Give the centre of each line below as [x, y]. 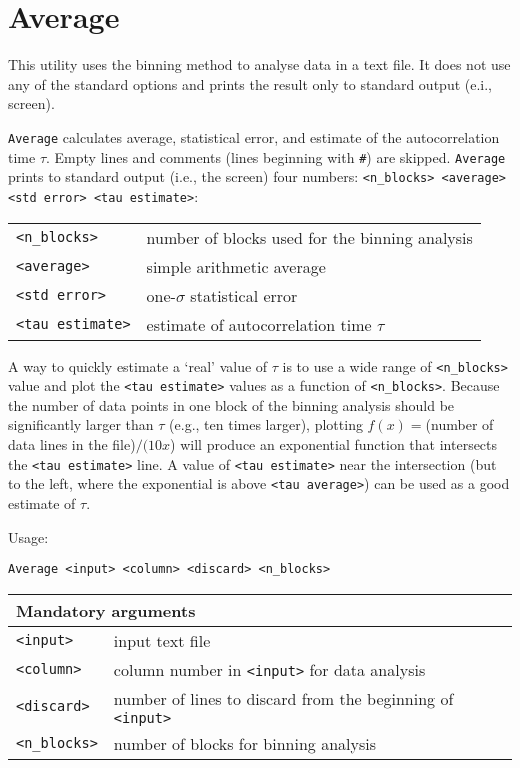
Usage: [28, 536]
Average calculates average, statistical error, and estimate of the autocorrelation [254, 136]
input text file [162, 640]
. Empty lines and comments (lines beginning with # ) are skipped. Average [276, 156]
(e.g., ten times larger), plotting [266, 424]
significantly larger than [81, 424]
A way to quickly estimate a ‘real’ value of [138, 365]
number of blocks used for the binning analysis [309, 237]
